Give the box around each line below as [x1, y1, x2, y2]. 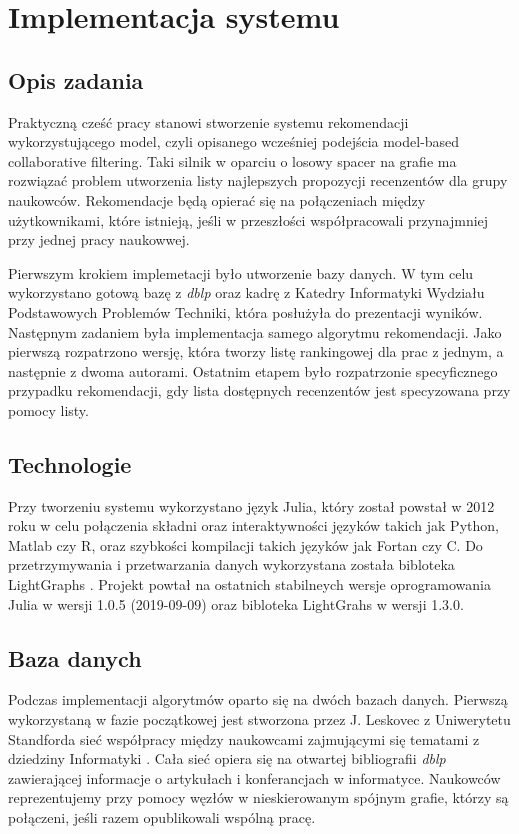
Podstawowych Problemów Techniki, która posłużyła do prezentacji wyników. [8, 301, 483, 322]
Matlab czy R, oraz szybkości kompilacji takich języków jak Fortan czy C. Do [8, 534, 483, 555]
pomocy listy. [8, 399, 89, 420]
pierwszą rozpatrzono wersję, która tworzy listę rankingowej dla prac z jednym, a [8, 341, 504, 362]
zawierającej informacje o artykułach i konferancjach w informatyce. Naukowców [8, 767, 501, 788]
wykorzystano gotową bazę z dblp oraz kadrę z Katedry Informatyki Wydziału [8, 282, 485, 303]
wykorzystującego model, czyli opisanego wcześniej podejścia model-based [8, 131, 460, 152]
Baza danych [8, 642, 142, 673]
